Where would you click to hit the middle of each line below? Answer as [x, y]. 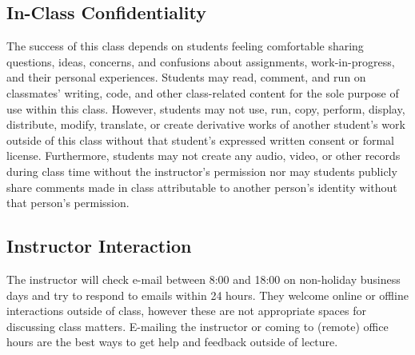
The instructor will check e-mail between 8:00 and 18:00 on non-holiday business [204, 279]
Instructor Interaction [99, 246]
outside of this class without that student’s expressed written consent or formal [201, 140]
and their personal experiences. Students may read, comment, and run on [186, 77]
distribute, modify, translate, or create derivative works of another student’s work [206, 124]
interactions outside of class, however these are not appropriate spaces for [186, 311]
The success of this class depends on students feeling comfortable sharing [185, 46]
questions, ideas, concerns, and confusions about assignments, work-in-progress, [201, 61]
